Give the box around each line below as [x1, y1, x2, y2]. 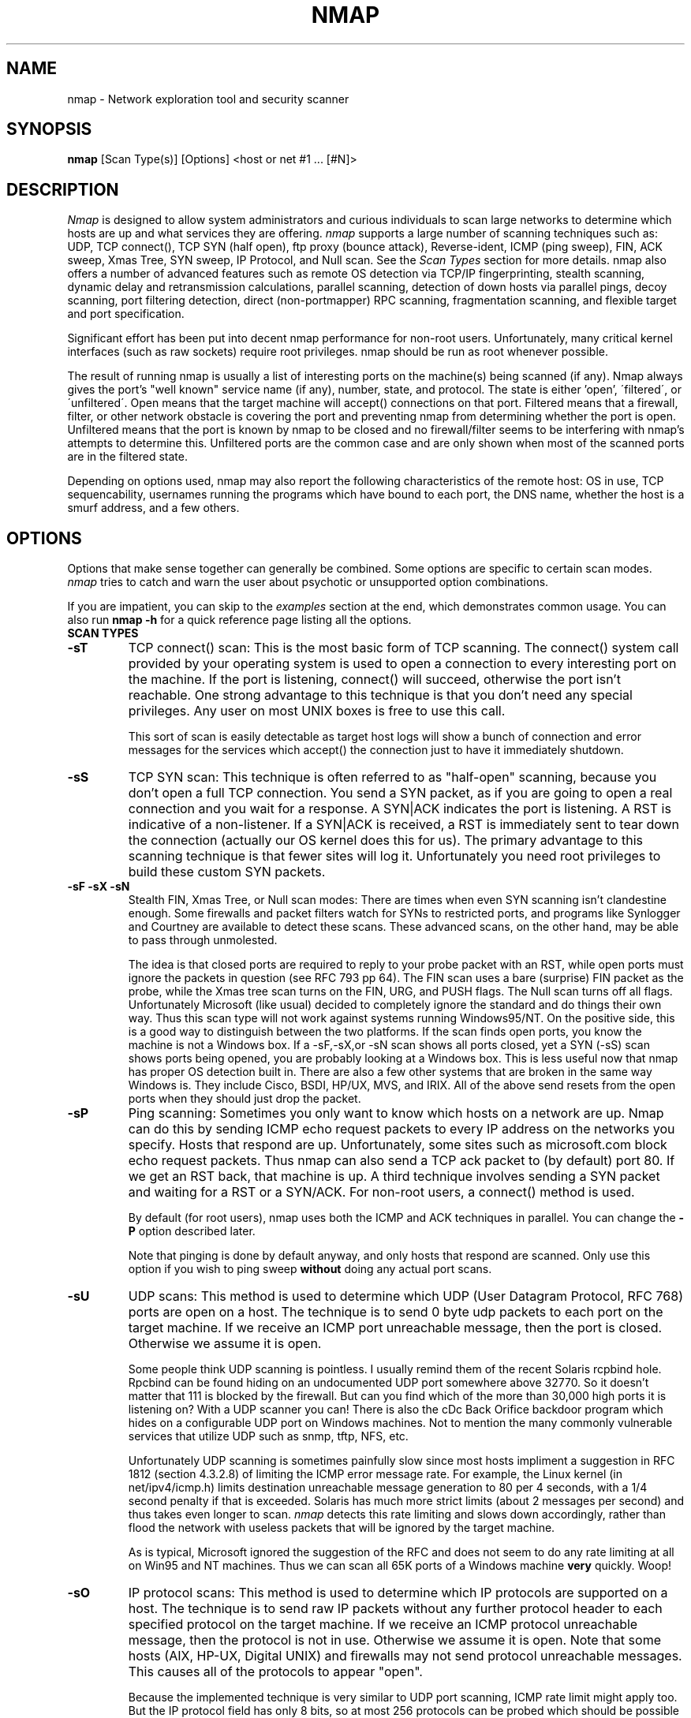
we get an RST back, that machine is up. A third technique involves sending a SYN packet [128, 1168, 660, 1185]
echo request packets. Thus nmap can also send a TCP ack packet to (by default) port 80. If [128, 1152, 675, 1169]
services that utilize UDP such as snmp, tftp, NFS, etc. [128, 1429, 409, 1443]
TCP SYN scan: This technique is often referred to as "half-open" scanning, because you [128, 769, 657, 786]
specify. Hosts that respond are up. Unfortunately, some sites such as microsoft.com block [128, 1137, 667, 1153]
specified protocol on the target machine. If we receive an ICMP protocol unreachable [128, 1616, 638, 1633]
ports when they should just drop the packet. [128, 1092, 361, 1106]
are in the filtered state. [67, 450, 188, 464]
